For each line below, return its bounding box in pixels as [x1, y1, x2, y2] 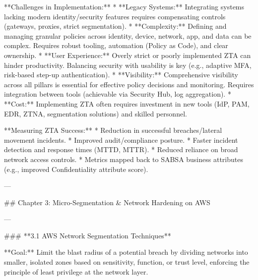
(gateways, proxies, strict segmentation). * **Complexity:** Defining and [4, 21, 227, 31]
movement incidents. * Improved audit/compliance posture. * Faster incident [4, 134, 238, 145]
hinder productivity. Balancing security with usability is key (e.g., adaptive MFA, [4, 59, 252, 70]
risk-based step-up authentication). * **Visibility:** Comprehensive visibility [4, 69, 238, 80]
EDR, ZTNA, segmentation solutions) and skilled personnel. [4, 108, 187, 118]
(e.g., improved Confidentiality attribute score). [4, 164, 148, 174]
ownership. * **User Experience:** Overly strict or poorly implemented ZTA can [4, 50, 251, 60]
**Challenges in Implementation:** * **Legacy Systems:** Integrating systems [4, 1, 245, 11]
